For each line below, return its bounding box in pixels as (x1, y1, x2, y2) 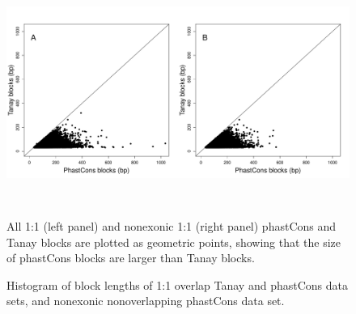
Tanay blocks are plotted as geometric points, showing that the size (6, 233, 341, 250)
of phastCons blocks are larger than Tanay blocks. (6, 249, 255, 266)
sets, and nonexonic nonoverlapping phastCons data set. (6, 292, 285, 309)
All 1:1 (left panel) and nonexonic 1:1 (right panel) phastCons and (6, 217, 337, 234)
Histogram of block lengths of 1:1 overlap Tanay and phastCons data (6, 276, 348, 293)
